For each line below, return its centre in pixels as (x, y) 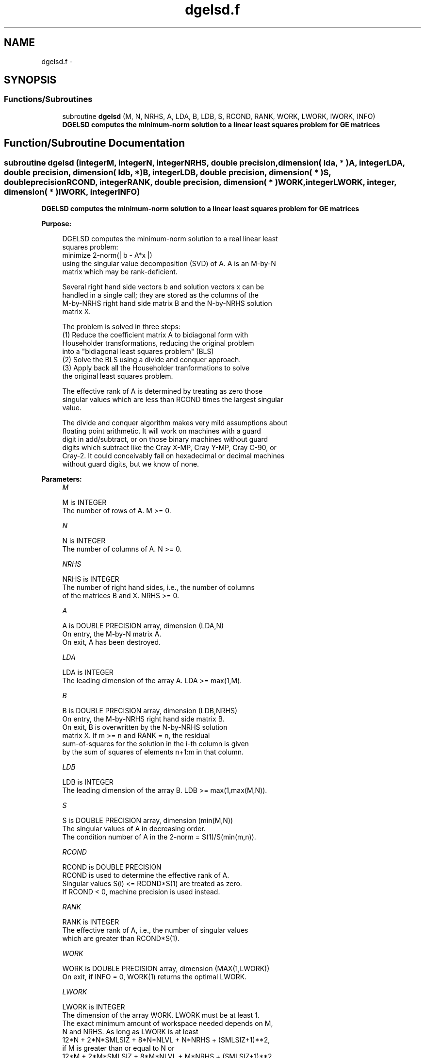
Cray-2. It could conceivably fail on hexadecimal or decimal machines (173, 456)
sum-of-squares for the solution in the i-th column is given (155, 744)
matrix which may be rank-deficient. (120, 272)
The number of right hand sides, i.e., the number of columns (158, 588)
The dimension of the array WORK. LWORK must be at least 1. (161, 1015)
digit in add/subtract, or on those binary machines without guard (165, 439)
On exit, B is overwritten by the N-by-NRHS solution (145, 727)
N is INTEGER (84, 541)
